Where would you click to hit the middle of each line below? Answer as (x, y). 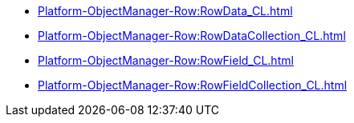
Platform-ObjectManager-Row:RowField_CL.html (166, 60)
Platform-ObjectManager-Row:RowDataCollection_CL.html (192, 36)
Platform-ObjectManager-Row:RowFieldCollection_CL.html (193, 85)
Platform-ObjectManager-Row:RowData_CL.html (165, 11)
